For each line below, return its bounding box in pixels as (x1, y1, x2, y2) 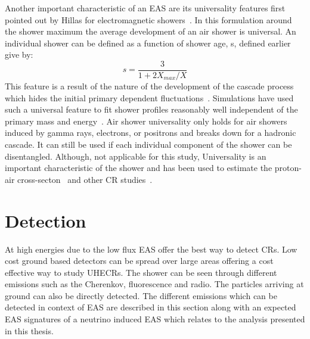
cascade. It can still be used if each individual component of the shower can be (5, 138, 292, 150)
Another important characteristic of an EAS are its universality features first (5, 2, 286, 14)
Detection (5, 208, 86, 232)
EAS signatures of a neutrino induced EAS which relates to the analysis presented (5, 313, 305, 325)
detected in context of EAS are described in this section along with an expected (5, 301, 296, 313)
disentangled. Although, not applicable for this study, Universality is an (5, 150, 266, 162)
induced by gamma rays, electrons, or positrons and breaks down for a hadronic (5, 126, 296, 139)
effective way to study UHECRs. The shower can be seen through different (5, 266, 277, 278)
